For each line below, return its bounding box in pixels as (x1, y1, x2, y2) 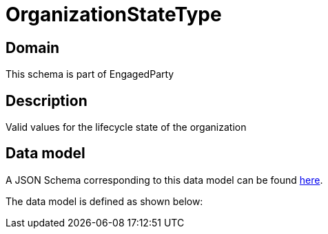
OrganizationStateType (6, 3, 222, 26)
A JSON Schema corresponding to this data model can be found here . (6, 173, 323, 186)
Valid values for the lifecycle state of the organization (6, 121, 247, 134)
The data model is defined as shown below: (6, 195, 203, 207)
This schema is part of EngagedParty (6, 68, 174, 81)
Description (6, 92, 88, 109)
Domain (6, 39, 60, 56)
